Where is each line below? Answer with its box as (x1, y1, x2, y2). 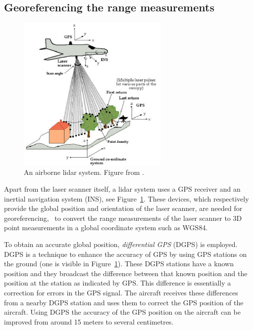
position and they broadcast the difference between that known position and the (4, 268, 248, 278)
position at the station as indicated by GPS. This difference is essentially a (4, 278, 231, 288)
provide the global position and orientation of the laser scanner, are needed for (4, 203, 243, 213)
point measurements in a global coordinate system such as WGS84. (4, 222, 208, 233)
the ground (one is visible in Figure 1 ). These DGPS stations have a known (4, 258, 234, 269)
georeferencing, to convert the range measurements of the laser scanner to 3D (4, 212, 242, 223)
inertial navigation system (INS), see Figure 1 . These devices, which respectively (4, 193, 249, 204)
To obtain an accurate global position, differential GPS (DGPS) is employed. (4, 239, 238, 249)
